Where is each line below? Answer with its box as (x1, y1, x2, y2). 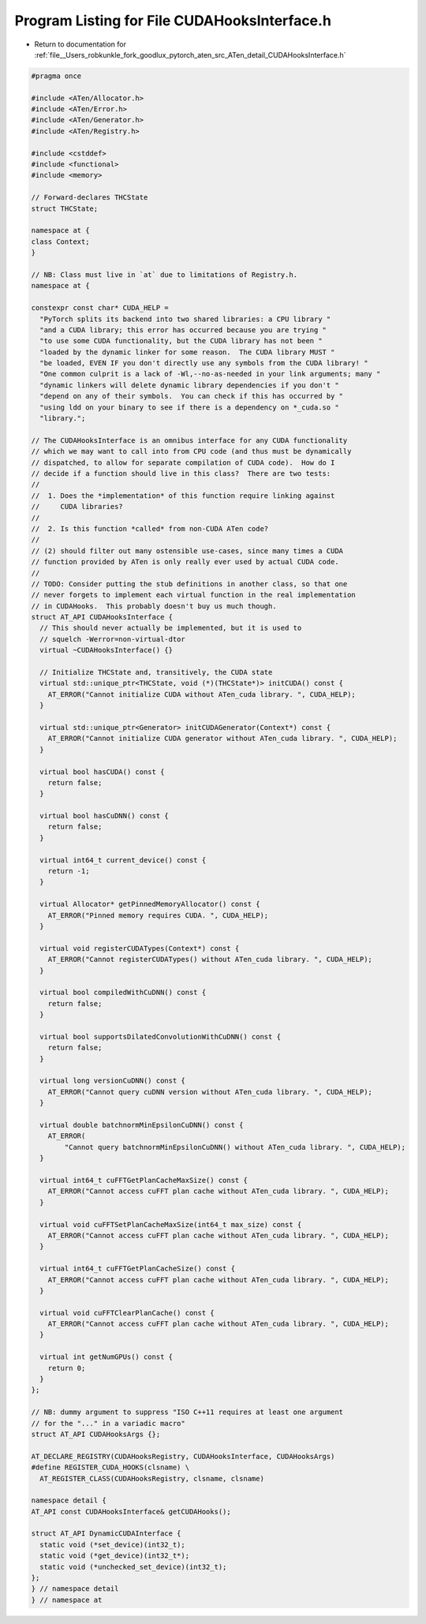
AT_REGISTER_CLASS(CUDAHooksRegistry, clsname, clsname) (39, 1474, 264, 1483)
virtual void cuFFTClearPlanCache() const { (39, 1308, 215, 1317)
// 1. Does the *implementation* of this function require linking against (31, 491, 335, 500)
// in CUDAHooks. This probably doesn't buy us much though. (31, 601, 277, 611)
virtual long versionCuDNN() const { (39, 1076, 185, 1085)
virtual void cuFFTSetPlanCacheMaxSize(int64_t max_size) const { (39, 1220, 302, 1229)
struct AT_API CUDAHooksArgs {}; (31, 1429, 161, 1439)
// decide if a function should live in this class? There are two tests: (31, 469, 331, 477)
